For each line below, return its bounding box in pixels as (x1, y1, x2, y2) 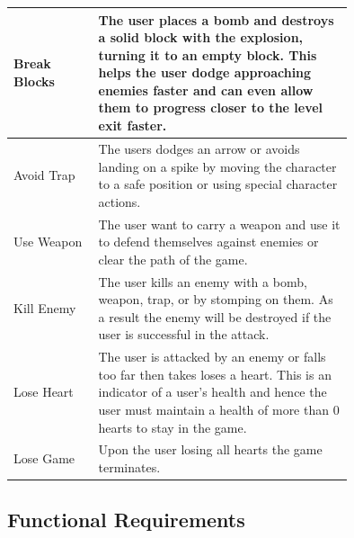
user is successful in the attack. (98, 325, 270, 344)
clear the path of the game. (98, 249, 248, 268)
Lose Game (13, 449, 75, 468)
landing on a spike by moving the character (98, 157, 337, 175)
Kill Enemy (13, 298, 76, 317)
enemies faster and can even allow (98, 80, 314, 99)
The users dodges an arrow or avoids (98, 139, 300, 157)
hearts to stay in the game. (98, 417, 247, 436)
